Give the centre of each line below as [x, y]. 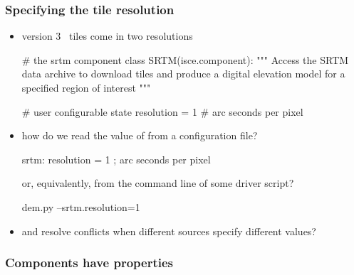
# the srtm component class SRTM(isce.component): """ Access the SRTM [185, 59]
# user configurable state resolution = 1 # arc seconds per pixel [162, 111]
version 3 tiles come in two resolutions [107, 36]
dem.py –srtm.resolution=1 [81, 206]
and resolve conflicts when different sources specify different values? [169, 231]
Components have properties [89, 263]
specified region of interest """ [86, 87]
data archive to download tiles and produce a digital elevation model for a [183, 74]
